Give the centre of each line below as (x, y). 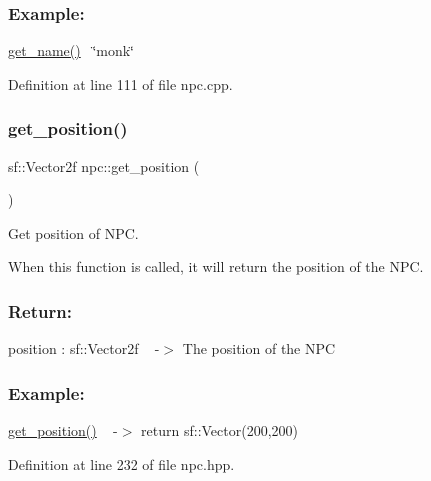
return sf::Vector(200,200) (220, 430)
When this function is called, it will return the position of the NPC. (216, 266)
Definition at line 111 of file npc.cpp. (120, 83)
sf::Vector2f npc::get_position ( (104, 165)
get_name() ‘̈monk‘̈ (71, 50)
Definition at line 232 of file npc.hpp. (121, 463)
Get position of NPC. (73, 232)
